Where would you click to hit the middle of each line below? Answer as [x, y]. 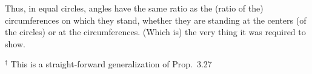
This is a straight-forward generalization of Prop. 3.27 [111, 64]
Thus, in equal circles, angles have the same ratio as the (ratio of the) [134, 8]
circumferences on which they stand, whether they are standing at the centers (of [156, 20]
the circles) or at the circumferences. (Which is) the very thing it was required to [155, 32]
